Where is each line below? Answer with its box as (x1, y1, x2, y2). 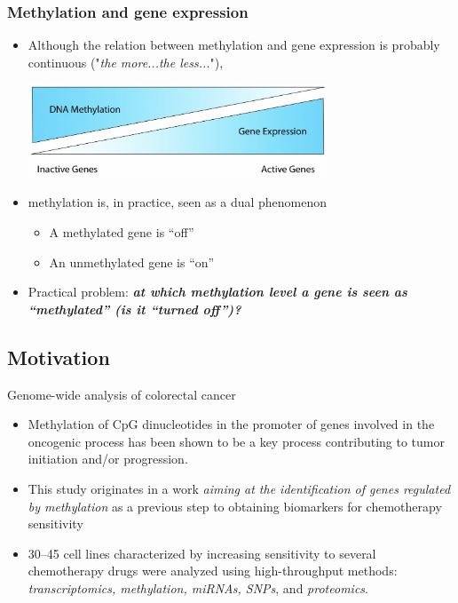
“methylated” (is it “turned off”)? (28, 299, 241, 318)
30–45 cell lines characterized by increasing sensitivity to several (28, 543, 376, 562)
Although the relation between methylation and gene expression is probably (28, 36, 440, 54)
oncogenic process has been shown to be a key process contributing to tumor (28, 432, 445, 450)
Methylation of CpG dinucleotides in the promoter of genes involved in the (28, 415, 435, 433)
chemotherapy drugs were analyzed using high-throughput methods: (28, 561, 398, 580)
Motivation (7, 343, 110, 370)
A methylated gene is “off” (49, 222, 194, 241)
